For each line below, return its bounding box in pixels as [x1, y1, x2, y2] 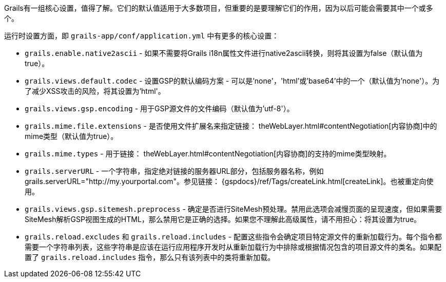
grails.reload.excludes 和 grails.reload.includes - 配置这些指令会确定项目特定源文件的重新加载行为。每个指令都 [25, 232, 442, 241]
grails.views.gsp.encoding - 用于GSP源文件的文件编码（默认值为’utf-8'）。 [25, 104, 294, 113]
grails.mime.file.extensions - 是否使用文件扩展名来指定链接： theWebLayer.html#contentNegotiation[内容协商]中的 [25, 122, 437, 130]
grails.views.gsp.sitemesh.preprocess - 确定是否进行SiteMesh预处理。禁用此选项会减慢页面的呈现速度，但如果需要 [25, 205, 442, 213]
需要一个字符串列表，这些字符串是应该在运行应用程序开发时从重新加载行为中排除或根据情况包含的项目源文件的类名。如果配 [25, 243, 441, 251]
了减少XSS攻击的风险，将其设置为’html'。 [25, 87, 165, 95]
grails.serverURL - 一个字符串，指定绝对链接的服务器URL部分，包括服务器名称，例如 [25, 167, 324, 175]
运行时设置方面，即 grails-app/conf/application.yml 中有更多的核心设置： [4, 31, 279, 40]
